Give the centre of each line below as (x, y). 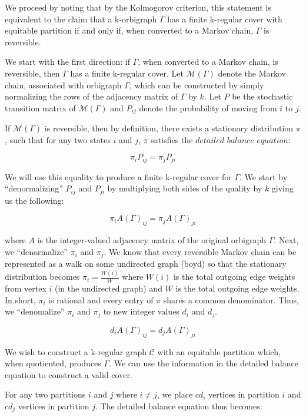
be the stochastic (262, 96)
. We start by (264, 176)
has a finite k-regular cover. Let (127, 73)
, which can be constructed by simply (197, 85)
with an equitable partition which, (219, 351)
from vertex (26, 288)
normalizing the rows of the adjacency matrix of (92, 96)
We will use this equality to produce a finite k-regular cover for (118, 176)
